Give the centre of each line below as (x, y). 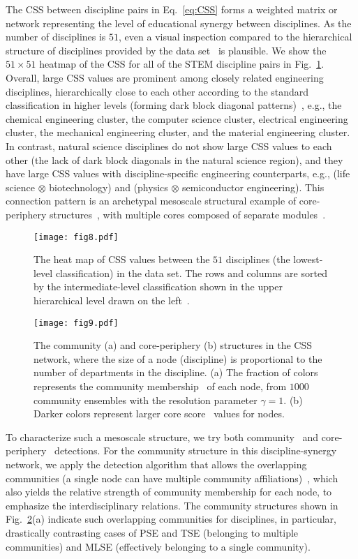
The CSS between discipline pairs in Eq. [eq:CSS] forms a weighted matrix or (172, 9)
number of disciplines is (56, 37)
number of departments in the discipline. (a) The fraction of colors (176, 372)
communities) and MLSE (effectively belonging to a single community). (158, 546)
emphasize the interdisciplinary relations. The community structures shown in (172, 505)
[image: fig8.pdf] (76, 237)
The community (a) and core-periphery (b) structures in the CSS (173, 345)
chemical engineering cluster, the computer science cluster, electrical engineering (177, 118)
